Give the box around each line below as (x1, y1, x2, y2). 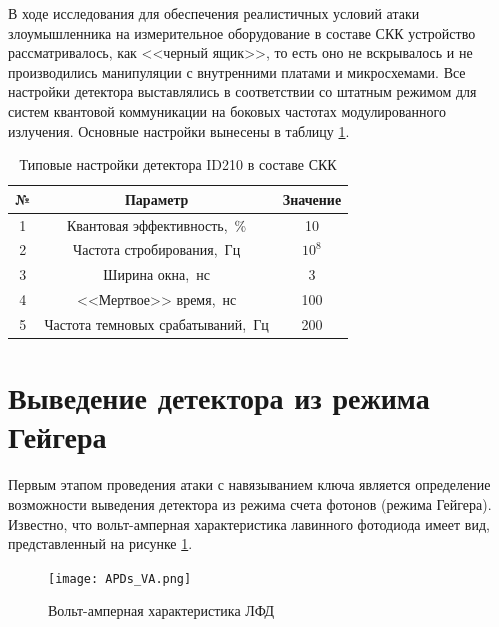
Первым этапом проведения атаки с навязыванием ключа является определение (8, 474, 491, 495)
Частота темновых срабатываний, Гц (44, 313, 269, 334)
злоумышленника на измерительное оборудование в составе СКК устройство (8, 22, 476, 43)
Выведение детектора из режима (8, 377, 430, 418)
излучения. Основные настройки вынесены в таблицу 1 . (8, 120, 350, 141)
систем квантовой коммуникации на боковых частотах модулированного (8, 100, 446, 121)
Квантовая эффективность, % (66, 214, 247, 235)
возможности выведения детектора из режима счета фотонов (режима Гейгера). (8, 493, 492, 514)
